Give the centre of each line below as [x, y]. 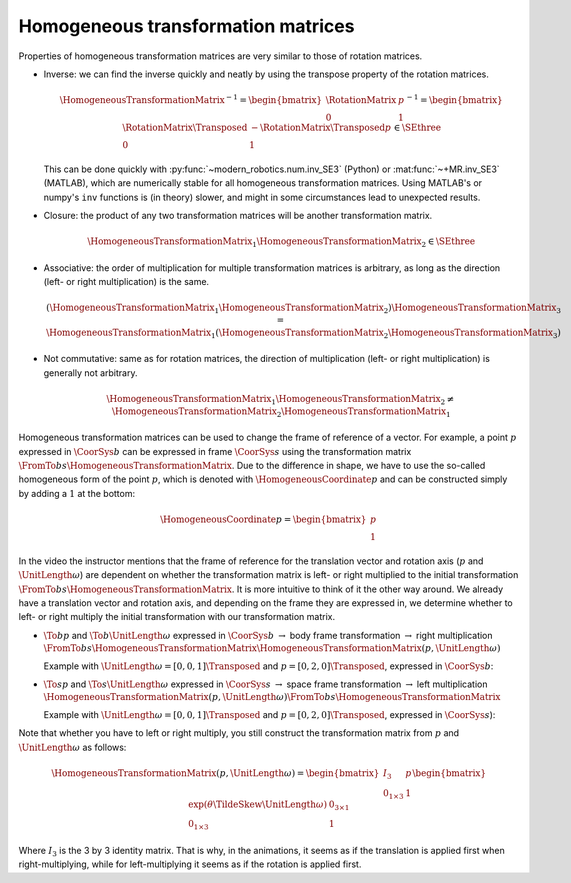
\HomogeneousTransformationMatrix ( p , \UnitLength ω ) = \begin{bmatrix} [215, 773]
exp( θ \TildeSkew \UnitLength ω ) [258, 804]
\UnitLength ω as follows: [72, 747]
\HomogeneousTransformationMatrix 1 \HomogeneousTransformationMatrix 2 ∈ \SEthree [281, 243]
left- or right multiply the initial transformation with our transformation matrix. [176, 617]
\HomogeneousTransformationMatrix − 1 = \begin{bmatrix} [191, 99]
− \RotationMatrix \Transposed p [321, 128]
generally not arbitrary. [90, 372]
